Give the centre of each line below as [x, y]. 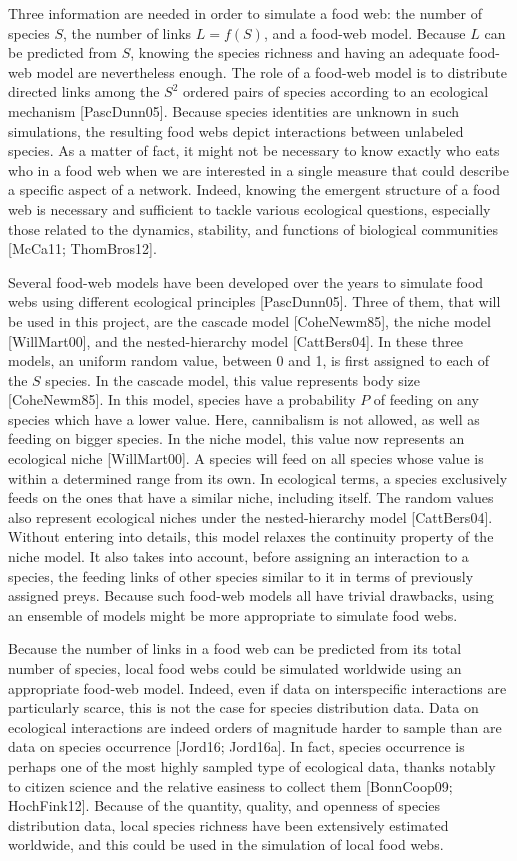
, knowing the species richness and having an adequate [297, 52]
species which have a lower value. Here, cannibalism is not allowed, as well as [244, 418]
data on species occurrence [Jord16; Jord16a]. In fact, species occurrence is [236, 746]
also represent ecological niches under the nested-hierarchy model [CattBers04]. [250, 516]
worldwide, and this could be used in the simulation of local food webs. [226, 844]
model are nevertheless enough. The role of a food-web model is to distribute [271, 71]
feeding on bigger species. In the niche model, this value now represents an [236, 438]
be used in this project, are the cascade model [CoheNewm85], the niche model [249, 320]
